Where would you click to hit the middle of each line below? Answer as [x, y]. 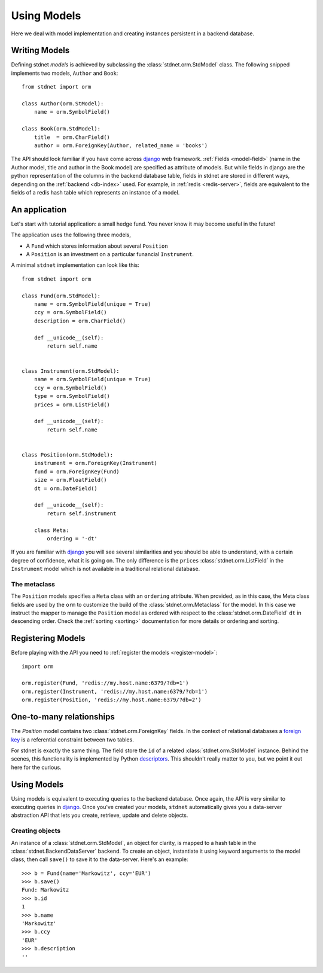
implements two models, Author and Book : [65, 73]
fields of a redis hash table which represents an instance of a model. [95, 192]
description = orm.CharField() [80, 321]
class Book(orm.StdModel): [61, 129]
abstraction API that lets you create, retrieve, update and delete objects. [100, 815]
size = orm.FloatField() [70, 480]
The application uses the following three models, [71, 235]
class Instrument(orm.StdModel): [71, 371]
